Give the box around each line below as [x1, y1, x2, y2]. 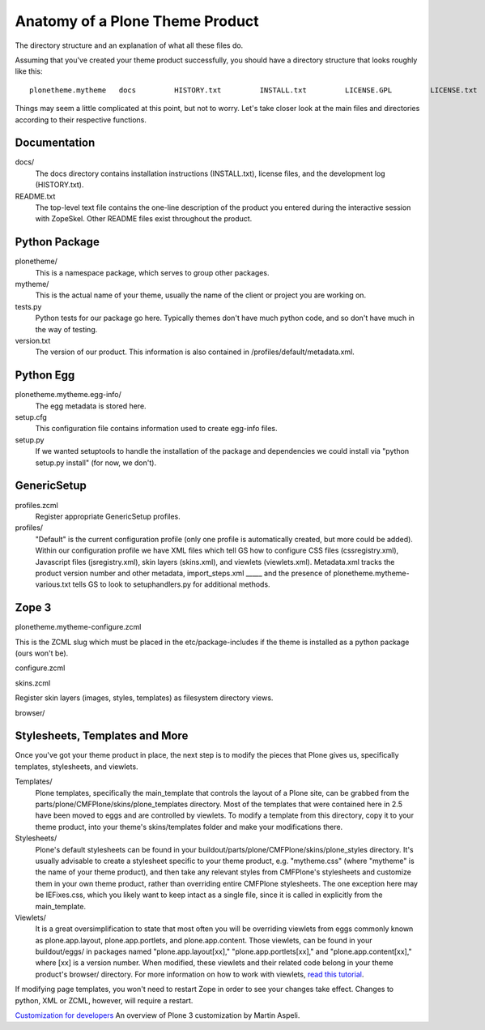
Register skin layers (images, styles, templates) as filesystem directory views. [15, 693, 274, 703]
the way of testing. [35, 324, 98, 334]
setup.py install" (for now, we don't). [35, 458, 157, 468]
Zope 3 [15, 600, 52, 615]
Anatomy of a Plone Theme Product [15, 12, 259, 30]
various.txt [35, 579, 71, 589]
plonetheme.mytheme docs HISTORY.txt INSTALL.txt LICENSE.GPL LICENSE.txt [29, 85, 478, 95]
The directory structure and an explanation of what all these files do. [15, 41, 244, 50]
